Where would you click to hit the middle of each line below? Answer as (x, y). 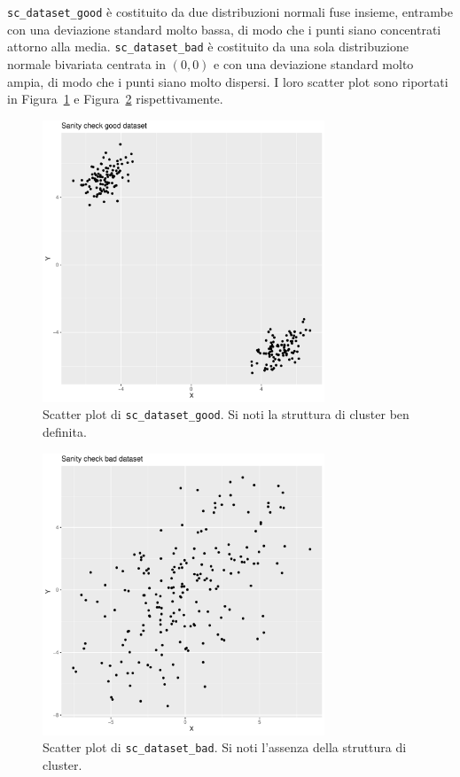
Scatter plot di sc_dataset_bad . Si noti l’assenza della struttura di (225, 747)
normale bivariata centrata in (87, 63)
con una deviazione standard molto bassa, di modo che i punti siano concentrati (224, 29)
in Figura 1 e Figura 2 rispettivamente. (115, 99)
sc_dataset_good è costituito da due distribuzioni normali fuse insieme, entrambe (230, 12)
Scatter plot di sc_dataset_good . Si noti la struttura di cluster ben (226, 414)
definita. (65, 431)
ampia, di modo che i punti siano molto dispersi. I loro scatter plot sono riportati (228, 81)
